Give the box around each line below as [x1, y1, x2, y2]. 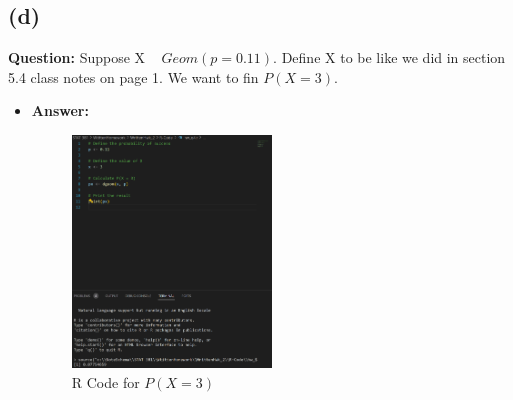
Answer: [31, 100, 89, 121]
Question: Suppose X [8, 47, 146, 68]
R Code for [71, 371, 140, 392]
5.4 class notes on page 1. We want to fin [8, 66, 259, 87]
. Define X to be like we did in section [273, 47, 506, 68]
